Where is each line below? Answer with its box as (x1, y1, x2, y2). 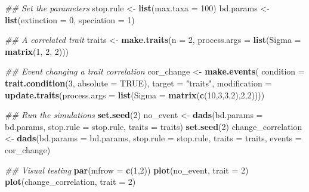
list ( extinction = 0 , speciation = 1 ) (5, 13, 135, 26)
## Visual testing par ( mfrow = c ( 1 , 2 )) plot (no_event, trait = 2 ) (5, 163, 249, 176)
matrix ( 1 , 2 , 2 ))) (5, 45, 69, 57)
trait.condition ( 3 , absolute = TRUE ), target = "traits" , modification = (5, 76, 272, 89)
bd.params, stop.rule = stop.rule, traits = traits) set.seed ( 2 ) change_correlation (5, 120, 302, 132)
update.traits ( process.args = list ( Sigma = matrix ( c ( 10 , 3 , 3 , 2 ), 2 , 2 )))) (5, 88, 265, 101)
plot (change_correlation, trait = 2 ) (5, 175, 136, 188)
